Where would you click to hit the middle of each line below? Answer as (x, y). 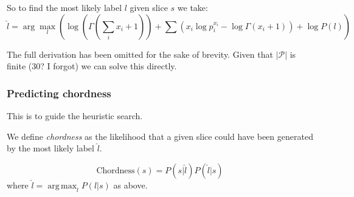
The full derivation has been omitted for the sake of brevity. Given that (140, 54)
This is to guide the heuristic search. (75, 116)
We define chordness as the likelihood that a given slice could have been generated (160, 136)
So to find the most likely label (64, 7)
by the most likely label (50, 148)
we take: (193, 7)
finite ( (19, 66)
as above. (130, 185)
